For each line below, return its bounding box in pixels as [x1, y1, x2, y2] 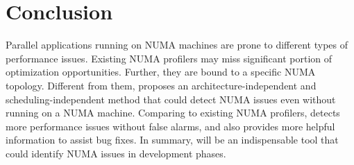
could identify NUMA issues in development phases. [6, 146, 226, 160]
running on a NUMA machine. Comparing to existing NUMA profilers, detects [6, 105, 340, 120]
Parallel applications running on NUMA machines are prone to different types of [6, 37, 348, 52]
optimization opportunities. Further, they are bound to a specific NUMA [6, 64, 316, 79]
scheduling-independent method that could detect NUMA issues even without [6, 92, 336, 106]
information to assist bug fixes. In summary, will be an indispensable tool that [6, 132, 339, 147]
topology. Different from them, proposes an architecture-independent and [6, 78, 317, 92]
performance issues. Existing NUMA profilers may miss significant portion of [6, 51, 332, 65]
